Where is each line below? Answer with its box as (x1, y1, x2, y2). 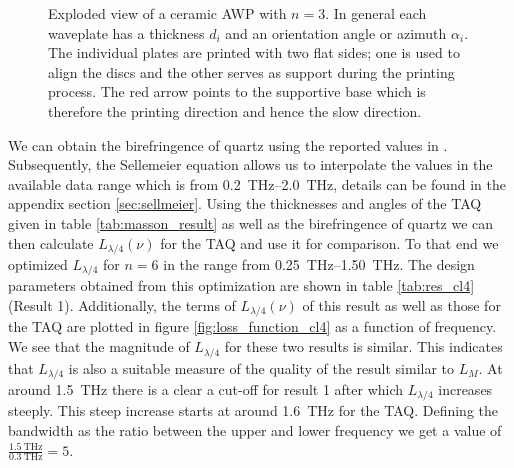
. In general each (325, 3, 427, 23)
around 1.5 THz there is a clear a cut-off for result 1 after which (8, 378, 404, 399)
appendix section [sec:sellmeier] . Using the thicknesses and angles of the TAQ (8, 193, 482, 214)
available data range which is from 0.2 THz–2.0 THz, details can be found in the (8, 173, 507, 194)
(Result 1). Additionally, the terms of (8, 295, 236, 316)
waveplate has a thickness (48, 22, 205, 43)
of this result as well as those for (302, 295, 501, 316)
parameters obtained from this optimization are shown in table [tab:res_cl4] (8, 275, 475, 296)
